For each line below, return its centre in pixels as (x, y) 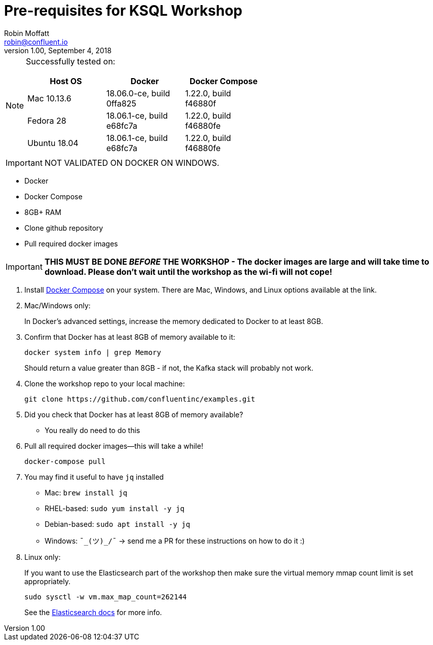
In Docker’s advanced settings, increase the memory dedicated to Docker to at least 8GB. (174, 321)
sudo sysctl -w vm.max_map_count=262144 (106, 597)
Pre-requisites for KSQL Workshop (123, 11)
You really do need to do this (93, 430)
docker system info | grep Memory (93, 352)
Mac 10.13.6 (49, 98)
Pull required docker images (71, 243)
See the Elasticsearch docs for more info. (93, 612)
